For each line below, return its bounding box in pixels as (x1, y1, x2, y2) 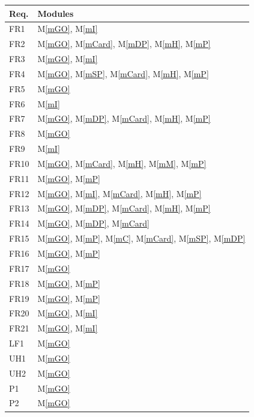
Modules (37, 7, 74, 19)
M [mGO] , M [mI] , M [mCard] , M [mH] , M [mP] (37, 187, 202, 199)
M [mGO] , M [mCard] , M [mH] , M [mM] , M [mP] (37, 157, 207, 169)
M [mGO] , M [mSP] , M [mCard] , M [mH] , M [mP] (37, 67, 209, 80)
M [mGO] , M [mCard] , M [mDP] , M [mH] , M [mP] (37, 37, 211, 50)
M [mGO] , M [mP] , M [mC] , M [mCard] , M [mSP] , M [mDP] (37, 232, 246, 245)
